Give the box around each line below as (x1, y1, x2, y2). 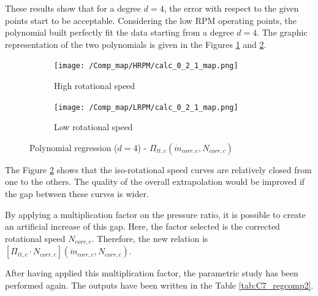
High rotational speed (54, 79, 135, 92)
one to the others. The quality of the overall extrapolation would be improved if (5, 175, 305, 188)
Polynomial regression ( (29, 141, 118, 154)
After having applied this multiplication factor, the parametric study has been (5, 267, 298, 279)
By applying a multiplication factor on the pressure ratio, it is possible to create (5, 208, 306, 220)
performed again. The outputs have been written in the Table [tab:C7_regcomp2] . (5, 278, 314, 291)
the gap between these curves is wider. (5, 187, 149, 200)
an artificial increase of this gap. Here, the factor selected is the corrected (5, 220, 280, 233)
